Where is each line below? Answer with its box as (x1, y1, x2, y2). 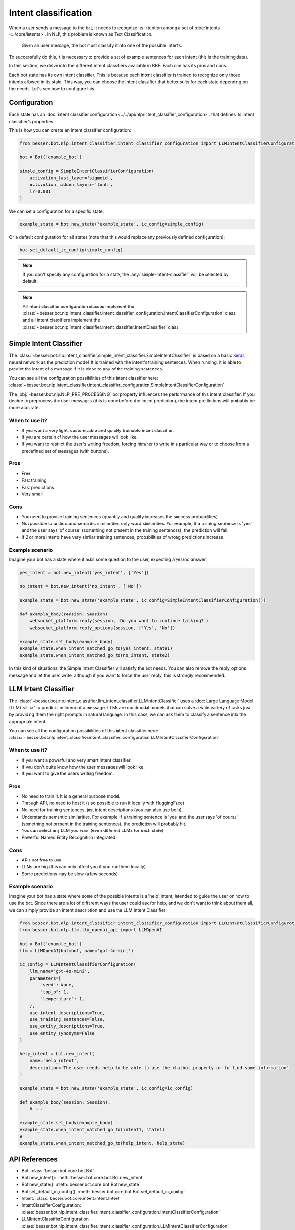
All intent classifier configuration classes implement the (22, 303, 135, 309)
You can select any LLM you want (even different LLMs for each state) (21, 828, 164, 833)
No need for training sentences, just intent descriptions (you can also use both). (21, 807, 183, 813)
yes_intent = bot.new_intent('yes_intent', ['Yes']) (19, 570, 149, 576)
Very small (21, 491, 43, 497)
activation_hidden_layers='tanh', (29, 182, 113, 187)
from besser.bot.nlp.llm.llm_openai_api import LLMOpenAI (19, 927, 162, 932)
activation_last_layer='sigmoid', (29, 175, 113, 181)
